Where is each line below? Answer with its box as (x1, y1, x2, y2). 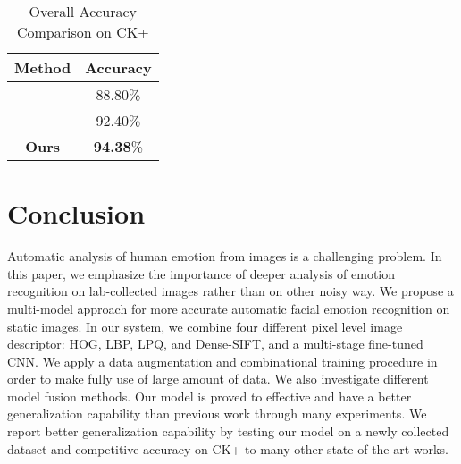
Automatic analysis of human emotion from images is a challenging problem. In (7, 247, 442, 266)
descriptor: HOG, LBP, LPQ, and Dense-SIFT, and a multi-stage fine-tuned (7, 334, 423, 353)
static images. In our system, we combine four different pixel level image (7, 316, 403, 335)
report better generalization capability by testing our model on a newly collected (7, 422, 449, 441)
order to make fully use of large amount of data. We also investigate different (7, 369, 429, 388)
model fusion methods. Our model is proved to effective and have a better (7, 386, 412, 405)
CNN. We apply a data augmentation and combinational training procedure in (7, 351, 438, 370)
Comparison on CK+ (16, 21, 149, 42)
